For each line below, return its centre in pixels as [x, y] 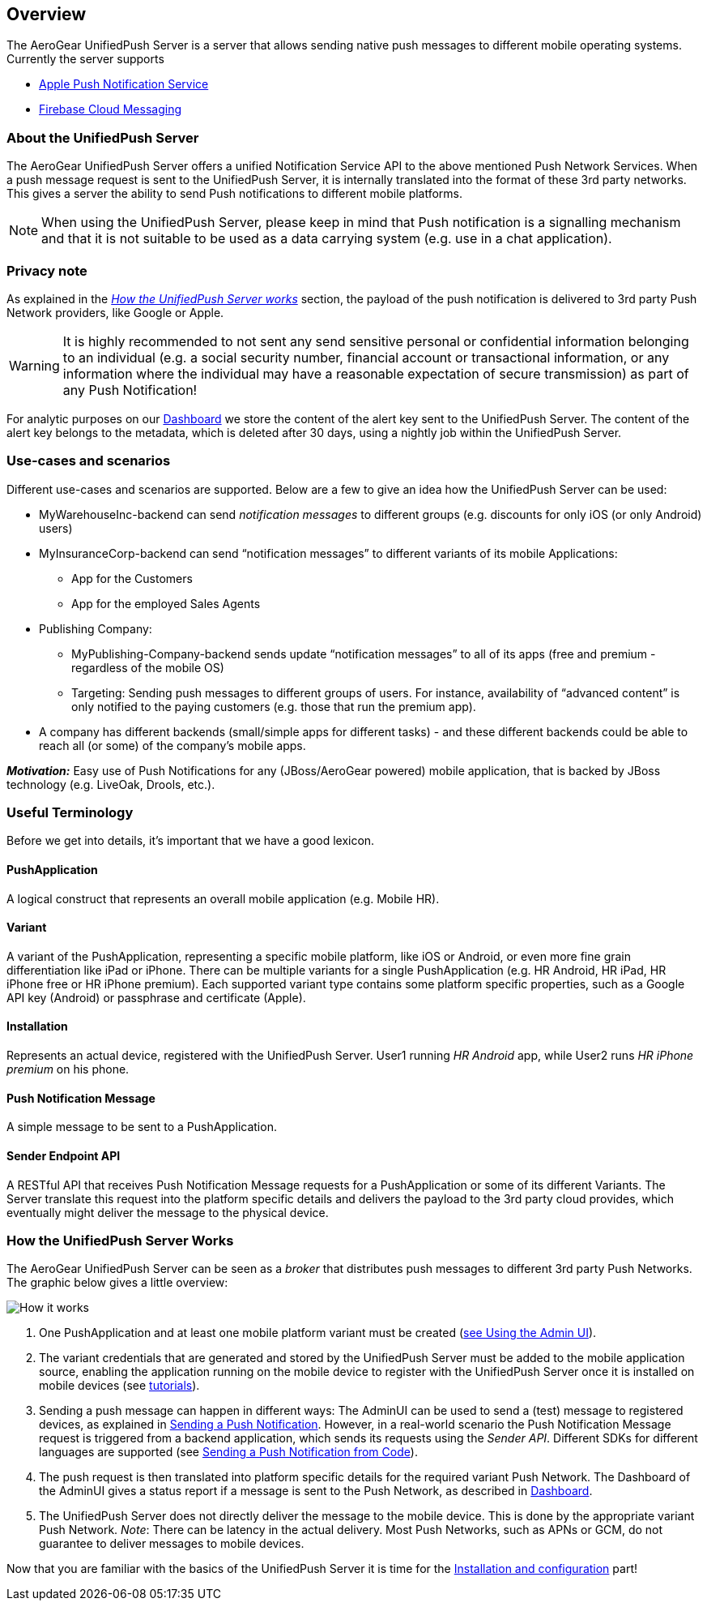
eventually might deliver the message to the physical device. [168, 1212]
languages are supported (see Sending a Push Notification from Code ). [228, 1452]
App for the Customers [132, 578]
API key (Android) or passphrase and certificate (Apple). [156, 997]
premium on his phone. [68, 1069]
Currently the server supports [85, 59]
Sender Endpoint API [64, 1155]
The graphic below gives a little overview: [117, 1283]
